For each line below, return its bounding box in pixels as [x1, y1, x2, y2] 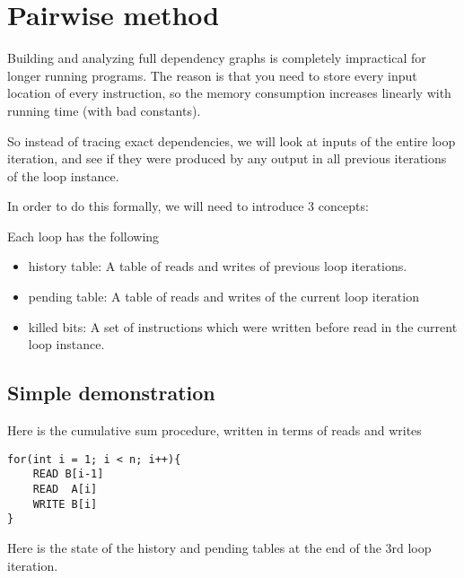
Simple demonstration [7, 379, 215, 407]
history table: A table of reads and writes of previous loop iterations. [28, 257, 407, 276]
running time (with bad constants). [7, 101, 201, 119]
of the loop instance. [7, 166, 119, 185]
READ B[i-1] [32, 468, 104, 481]
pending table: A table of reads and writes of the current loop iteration [28, 287, 419, 306]
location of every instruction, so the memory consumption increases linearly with [7, 83, 451, 102]
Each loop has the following [7, 226, 160, 245]
